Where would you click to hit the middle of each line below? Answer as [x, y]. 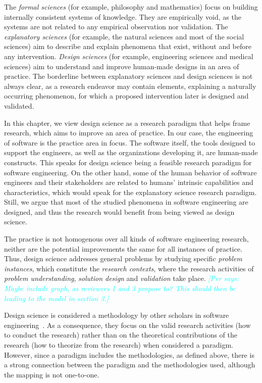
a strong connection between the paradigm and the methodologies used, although [130, 365]
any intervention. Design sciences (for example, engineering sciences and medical [129, 56]
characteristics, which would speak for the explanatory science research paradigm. [130, 192]
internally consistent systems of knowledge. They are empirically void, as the [123, 16]
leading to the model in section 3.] [57, 298]
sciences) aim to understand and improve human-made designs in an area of [122, 66]
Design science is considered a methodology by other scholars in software [117, 315]
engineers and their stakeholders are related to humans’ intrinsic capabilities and [129, 182]
